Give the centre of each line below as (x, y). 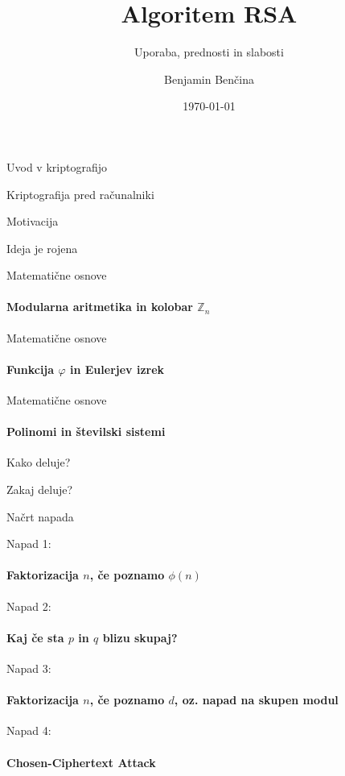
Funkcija (31, 369)
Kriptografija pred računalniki (80, 194)
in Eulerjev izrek (117, 369)
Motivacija (33, 221)
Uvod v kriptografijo (57, 166)
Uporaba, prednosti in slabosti (209, 52)
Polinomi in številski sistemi (86, 432)
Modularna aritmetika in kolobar (100, 307)
